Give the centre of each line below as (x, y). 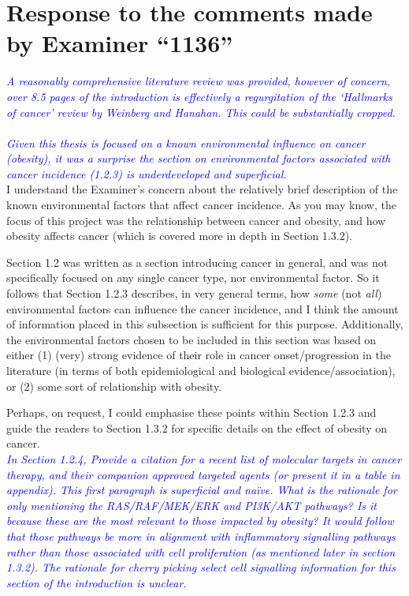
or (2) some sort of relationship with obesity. (114, 386)
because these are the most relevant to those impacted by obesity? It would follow (200, 521)
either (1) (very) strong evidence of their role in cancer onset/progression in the (199, 355)
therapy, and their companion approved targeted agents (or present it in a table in (203, 474)
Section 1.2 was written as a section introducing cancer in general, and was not (197, 262)
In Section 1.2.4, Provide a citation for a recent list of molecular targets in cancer (204, 458)
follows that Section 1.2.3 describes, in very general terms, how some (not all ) (194, 293)
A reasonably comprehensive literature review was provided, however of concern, (199, 81)
